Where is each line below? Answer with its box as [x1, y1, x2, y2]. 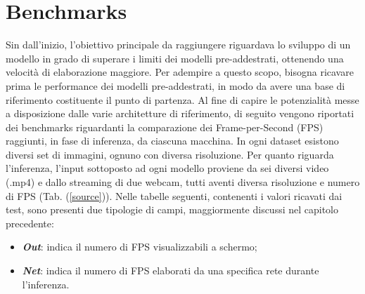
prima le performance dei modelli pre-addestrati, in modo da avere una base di [6, 78, 345, 93]
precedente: [6, 215, 54, 230]
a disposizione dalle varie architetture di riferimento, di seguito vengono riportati [6, 106, 354, 121]
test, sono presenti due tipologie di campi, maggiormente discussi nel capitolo [6, 202, 339, 217]
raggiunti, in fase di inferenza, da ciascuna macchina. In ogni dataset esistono [6, 133, 339, 148]
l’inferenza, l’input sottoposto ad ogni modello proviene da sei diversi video [6, 161, 329, 175]
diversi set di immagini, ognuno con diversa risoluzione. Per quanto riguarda [6, 147, 334, 161]
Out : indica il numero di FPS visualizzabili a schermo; [22, 239, 257, 254]
